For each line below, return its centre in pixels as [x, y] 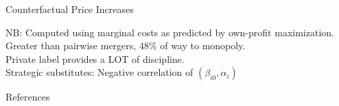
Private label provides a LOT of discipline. [95, 58]
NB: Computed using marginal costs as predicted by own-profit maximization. [170, 32]
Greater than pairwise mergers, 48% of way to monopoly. [126, 45]
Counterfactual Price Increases [70, 9]
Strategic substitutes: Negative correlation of [100, 72]
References [28, 97]
